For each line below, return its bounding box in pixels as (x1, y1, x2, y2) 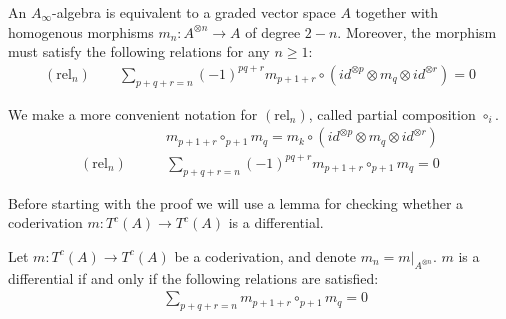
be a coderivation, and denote (174, 245, 357, 266)
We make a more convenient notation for (8, 103, 258, 124)
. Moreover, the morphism (337, 21, 497, 42)
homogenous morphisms (8, 21, 154, 42)
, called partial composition (308, 103, 476, 124)
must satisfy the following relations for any (8, 41, 270, 62)
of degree (245, 21, 301, 42)
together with (355, 2, 439, 22)
